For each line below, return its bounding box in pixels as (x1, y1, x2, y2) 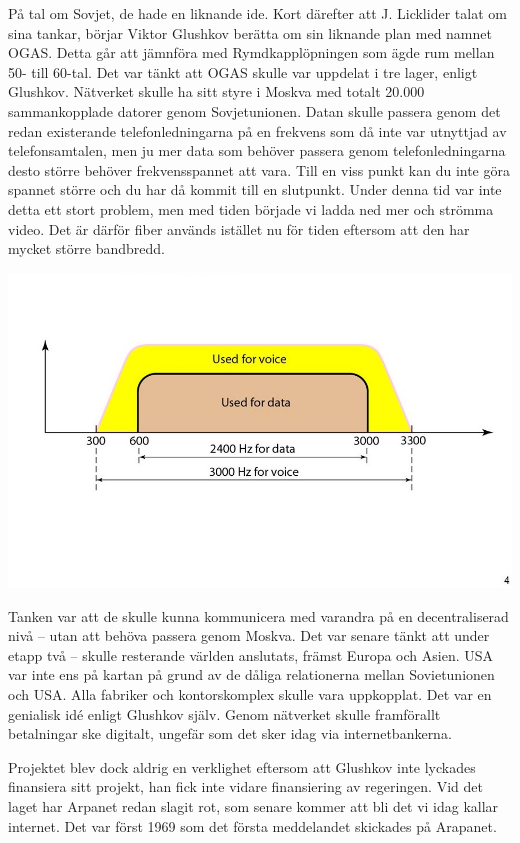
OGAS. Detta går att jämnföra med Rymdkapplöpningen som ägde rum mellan (8, 42, 495, 63)
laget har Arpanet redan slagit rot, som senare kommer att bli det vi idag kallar (8, 795, 499, 816)
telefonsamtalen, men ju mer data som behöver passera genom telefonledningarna (8, 140, 506, 161)
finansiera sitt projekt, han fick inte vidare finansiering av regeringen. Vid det (8, 776, 483, 797)
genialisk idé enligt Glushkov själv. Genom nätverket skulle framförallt (8, 703, 441, 724)
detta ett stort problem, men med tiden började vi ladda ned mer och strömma (8, 198, 494, 219)
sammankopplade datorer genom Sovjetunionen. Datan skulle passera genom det (8, 100, 501, 121)
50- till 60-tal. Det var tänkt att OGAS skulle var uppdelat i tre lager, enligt (8, 61, 478, 82)
